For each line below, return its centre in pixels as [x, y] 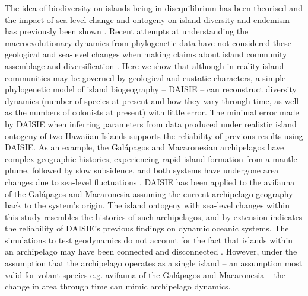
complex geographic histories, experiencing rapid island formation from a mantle [151, 158]
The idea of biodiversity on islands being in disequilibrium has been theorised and [154, 8]
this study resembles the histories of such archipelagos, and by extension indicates [154, 216]
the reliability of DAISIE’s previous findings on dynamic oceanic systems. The [147, 228]
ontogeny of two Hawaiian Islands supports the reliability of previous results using [154, 135]
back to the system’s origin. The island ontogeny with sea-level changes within [147, 205]
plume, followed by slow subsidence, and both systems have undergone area [142, 170]
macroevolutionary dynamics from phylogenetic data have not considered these [148, 42]
